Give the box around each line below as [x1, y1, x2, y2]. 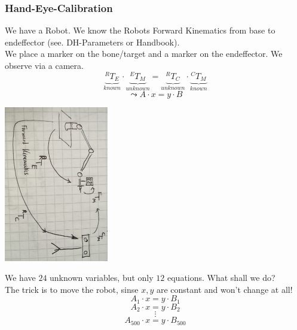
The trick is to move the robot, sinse [5, 283, 139, 295]
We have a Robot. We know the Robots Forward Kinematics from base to [5, 24, 275, 37]
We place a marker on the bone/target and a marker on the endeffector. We [5, 47, 283, 60]
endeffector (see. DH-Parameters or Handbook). [5, 35, 180, 48]
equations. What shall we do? [167, 271, 275, 284]
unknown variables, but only [50, 271, 154, 284]
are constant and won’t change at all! [156, 283, 293, 295]
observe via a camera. [5, 59, 84, 71]
